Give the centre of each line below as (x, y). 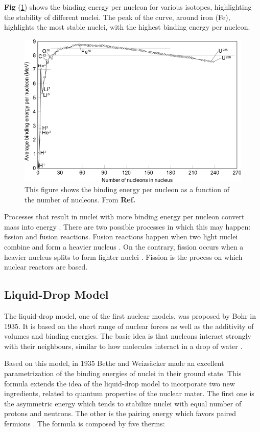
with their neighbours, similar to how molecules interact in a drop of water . (123, 346)
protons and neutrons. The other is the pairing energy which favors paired (120, 413)
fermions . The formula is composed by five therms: (85, 423)
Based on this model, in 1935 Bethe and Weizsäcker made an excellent (114, 363)
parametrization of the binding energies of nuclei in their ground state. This (123, 373)
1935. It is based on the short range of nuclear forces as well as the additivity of (129, 326)
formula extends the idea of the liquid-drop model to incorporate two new (120, 383)
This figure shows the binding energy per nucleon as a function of (127, 189)
